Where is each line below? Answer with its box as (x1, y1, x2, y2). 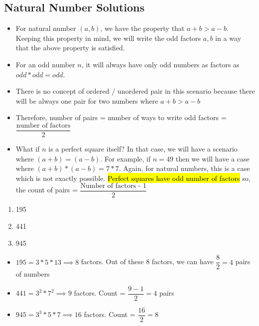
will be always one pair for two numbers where (15, 95, 158, 106)
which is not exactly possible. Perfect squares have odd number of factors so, (15, 172, 251, 183)
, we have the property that (100, 23, 185, 33)
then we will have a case (175, 153, 250, 163)
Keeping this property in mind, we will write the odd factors (15, 32, 201, 43)
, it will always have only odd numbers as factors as (81, 59, 240, 69)
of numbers (15, 269, 50, 279)
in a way (215, 32, 242, 43)
